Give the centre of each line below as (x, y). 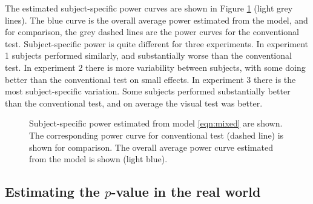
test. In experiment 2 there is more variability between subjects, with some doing (155, 67)
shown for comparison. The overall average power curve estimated (151, 147)
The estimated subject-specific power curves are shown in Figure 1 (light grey (149, 8)
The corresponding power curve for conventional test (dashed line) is (156, 135)
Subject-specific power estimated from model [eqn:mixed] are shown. (156, 123)
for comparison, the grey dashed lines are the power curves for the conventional (152, 32)
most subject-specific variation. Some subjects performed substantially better (148, 91)
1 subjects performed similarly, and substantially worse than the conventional (148, 55)
